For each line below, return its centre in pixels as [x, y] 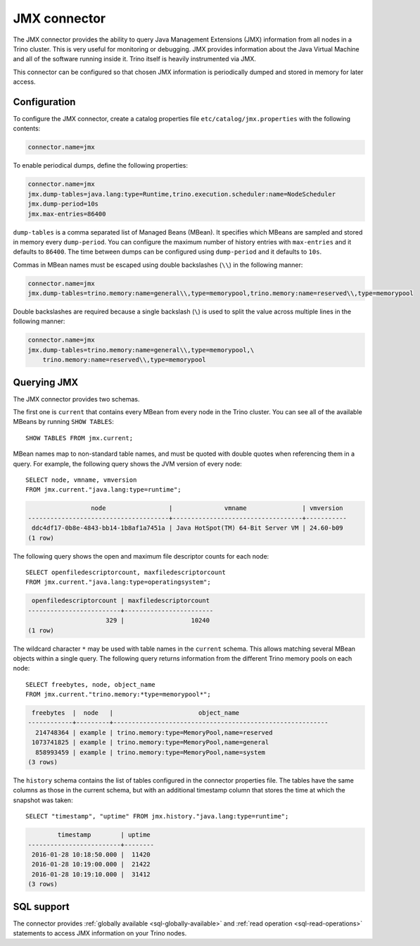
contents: [27, 129]
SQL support [41, 906]
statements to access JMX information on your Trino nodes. [100, 933]
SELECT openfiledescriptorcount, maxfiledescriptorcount [126, 572]
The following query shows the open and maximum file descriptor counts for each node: [141, 556]
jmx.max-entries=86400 [67, 214]
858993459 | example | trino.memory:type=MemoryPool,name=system [151, 752]
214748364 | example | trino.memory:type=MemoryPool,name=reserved [154, 732]
